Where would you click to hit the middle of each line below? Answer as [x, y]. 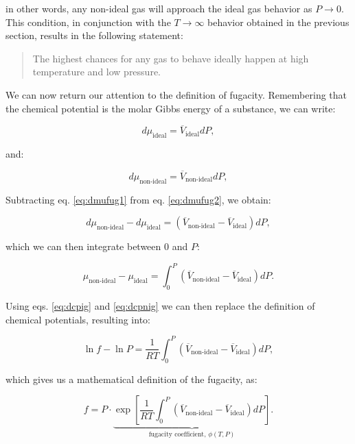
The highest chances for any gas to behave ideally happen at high [171, 58]
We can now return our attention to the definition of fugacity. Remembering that [176, 94]
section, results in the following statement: [94, 35]
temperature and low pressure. [96, 72]
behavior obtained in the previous [278, 22]
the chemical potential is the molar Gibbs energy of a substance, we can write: [171, 108]
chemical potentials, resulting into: [78, 319]
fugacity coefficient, [177, 435]
